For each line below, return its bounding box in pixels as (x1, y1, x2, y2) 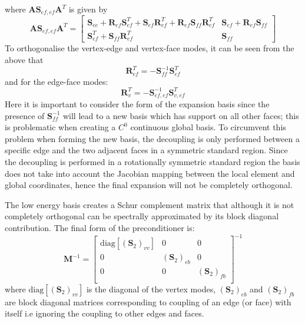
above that (5, 54, 44, 66)
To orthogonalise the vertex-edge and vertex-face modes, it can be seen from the (5, 42, 294, 54)
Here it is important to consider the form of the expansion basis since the (5, 98, 270, 110)
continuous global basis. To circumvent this (130, 121, 286, 133)
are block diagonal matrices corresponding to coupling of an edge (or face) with (5, 295, 291, 308)
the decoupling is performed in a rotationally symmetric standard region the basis (5, 156, 300, 168)
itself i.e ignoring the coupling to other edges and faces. (5, 307, 204, 319)
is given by (68, 3, 108, 15)
